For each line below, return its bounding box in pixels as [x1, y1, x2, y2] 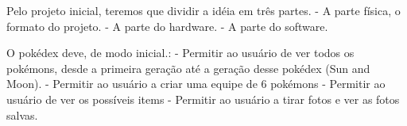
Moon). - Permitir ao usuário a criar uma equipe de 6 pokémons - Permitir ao [6, 75, 386, 92]
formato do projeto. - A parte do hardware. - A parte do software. [6, 17, 328, 34]
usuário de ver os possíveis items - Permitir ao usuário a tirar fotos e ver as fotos [6, 90, 400, 107]
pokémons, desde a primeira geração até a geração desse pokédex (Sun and [6, 59, 370, 76]
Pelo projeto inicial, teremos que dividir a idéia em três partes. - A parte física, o [6, 2, 401, 18]
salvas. [6, 106, 38, 123]
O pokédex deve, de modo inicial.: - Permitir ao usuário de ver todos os [6, 44, 355, 61]
